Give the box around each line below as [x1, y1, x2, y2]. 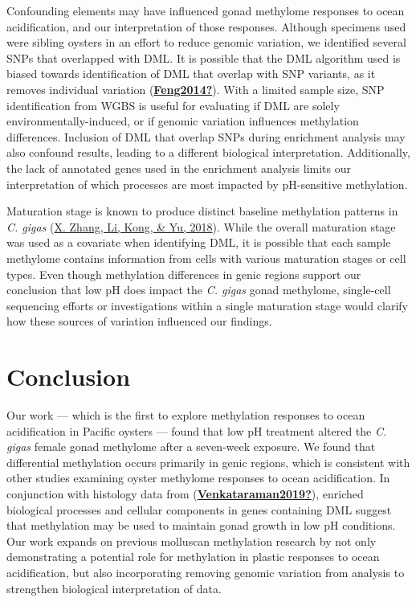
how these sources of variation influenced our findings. [6, 313, 272, 330]
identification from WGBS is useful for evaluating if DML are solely [6, 96, 340, 113]
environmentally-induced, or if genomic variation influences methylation [6, 113, 359, 129]
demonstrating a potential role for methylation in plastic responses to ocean [6, 548, 380, 565]
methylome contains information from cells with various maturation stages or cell [6, 249, 406, 266]
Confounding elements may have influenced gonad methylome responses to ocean [6, 2, 405, 18]
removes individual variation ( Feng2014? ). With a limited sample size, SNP [6, 80, 385, 97]
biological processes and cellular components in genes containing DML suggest [6, 501, 392, 518]
